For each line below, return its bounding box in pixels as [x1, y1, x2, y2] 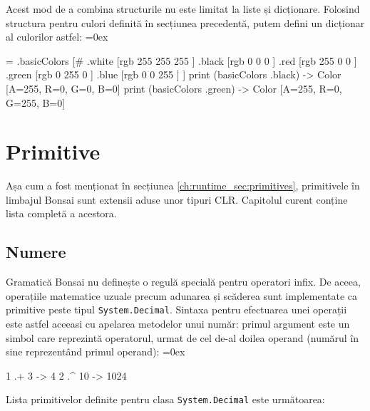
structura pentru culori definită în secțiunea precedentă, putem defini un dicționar [6, 15, 365, 30]
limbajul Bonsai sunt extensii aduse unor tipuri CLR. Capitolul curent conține [6, 192, 348, 207]
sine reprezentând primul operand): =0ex [6, 344, 185, 359]
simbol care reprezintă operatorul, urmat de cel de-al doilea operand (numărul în [6, 330, 359, 345]
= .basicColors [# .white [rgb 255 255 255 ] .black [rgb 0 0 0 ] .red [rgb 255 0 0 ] [6, 53, 357, 68]
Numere [6, 241, 66, 263]
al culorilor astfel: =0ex [6, 29, 108, 44]
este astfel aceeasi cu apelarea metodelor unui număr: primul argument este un [6, 316, 350, 331]
